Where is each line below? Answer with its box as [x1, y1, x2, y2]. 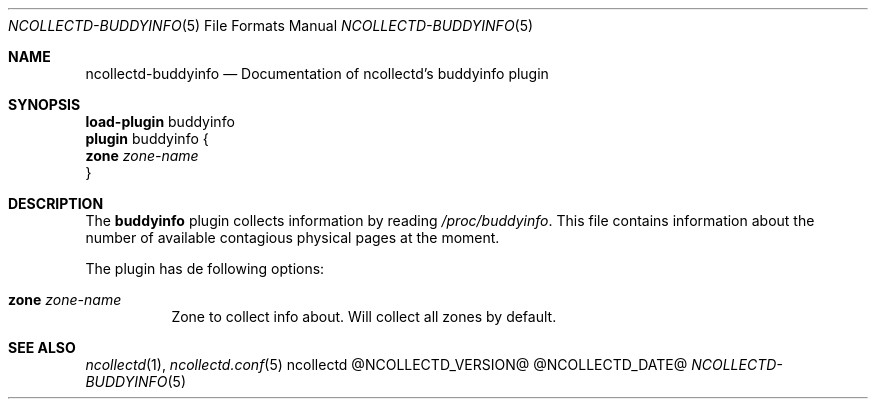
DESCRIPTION [8, 195, 104, 212]
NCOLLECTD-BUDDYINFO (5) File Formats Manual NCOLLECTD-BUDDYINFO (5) [8, 17, 534, 34]
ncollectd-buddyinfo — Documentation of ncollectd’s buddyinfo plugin [85, 65, 549, 82]
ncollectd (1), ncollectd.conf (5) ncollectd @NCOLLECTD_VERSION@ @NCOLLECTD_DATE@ [85, 356, 688, 373]
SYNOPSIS [8, 96, 81, 113]
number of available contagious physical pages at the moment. [85, 229, 500, 246]
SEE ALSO [8, 339, 76, 356]
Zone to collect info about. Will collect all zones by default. [171, 308, 557, 325]
